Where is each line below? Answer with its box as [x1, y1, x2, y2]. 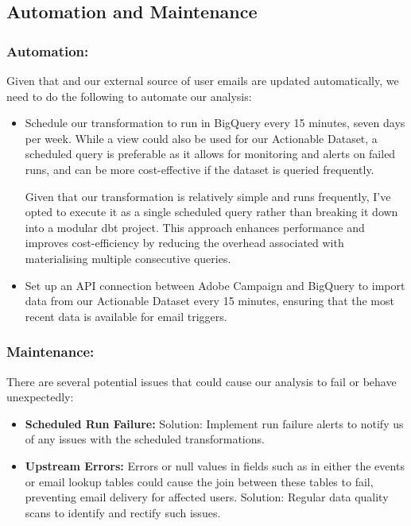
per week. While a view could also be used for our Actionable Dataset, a [25, 130, 378, 146]
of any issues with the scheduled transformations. [25, 431, 265, 447]
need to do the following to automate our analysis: [6, 87, 252, 104]
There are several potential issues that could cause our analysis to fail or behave [6, 373, 397, 389]
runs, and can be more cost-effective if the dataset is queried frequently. [25, 161, 374, 177]
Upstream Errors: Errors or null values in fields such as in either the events [25, 457, 405, 474]
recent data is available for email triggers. [25, 307, 227, 324]
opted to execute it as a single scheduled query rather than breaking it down [25, 203, 398, 220]
